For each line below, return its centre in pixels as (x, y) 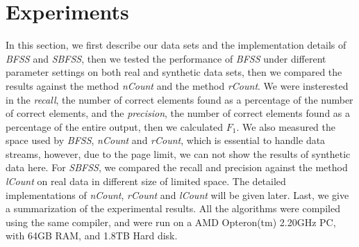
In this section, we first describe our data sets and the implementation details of (176, 45)
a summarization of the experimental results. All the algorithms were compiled (173, 208)
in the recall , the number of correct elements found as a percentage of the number (179, 99)
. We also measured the (286, 126)
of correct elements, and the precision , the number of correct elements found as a (178, 113)
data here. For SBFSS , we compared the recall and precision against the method (177, 167)
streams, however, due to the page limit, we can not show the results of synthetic (178, 153)
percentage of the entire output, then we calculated (115, 126)
